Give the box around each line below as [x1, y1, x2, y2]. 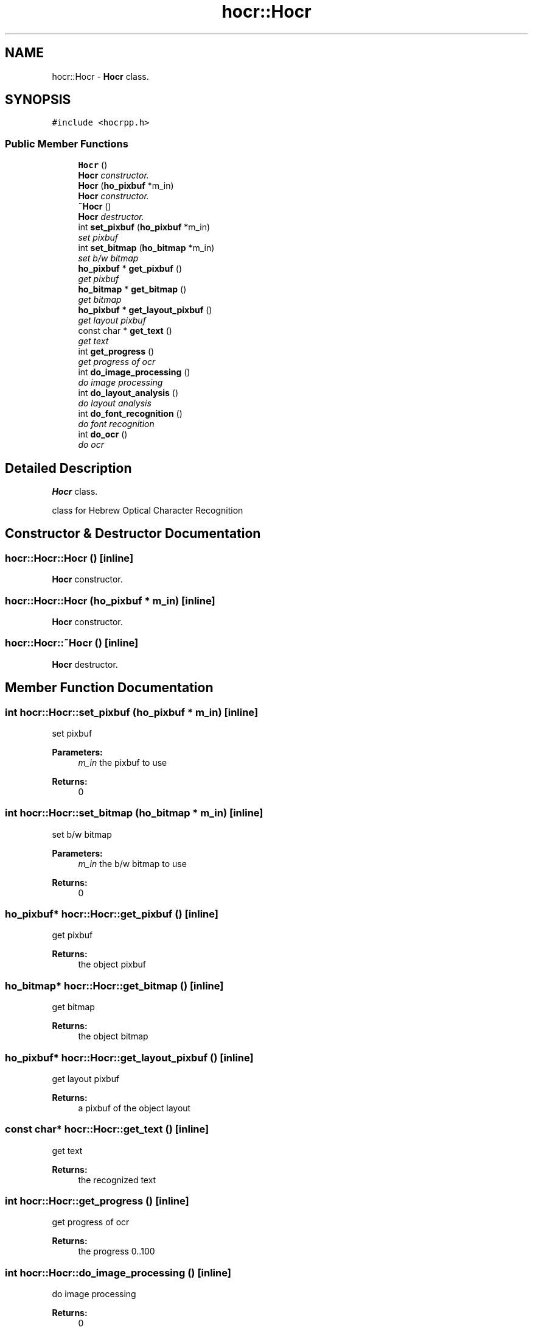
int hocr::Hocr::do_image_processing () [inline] [5, 1266, 231, 1279]
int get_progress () [78, 346, 155, 357]
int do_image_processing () [78, 367, 190, 378]
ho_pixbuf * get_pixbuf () [78, 263, 183, 274]
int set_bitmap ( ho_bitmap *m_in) [78, 242, 215, 253]
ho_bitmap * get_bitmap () [78, 284, 187, 295]
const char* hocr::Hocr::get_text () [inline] [5, 1123, 209, 1136]
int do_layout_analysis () [78, 387, 179, 398]
